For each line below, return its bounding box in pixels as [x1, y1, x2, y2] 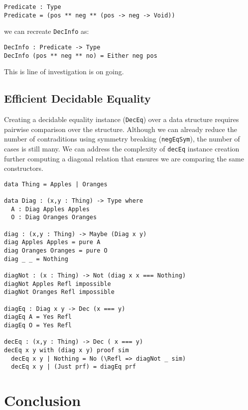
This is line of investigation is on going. [4, 66, 124, 77]
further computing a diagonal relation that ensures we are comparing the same [4, 153, 244, 163]
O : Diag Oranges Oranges [11, 214, 97, 221]
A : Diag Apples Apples [11, 205, 90, 213]
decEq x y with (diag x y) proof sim [4, 346, 129, 354]
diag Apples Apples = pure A [4, 239, 101, 246]
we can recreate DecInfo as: [4, 26, 89, 36]
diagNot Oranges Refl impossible [4, 288, 115, 296]
